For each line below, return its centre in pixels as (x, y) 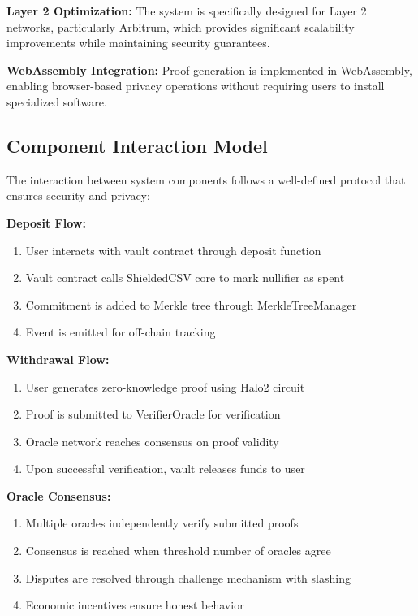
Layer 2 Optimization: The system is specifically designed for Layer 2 (187, 11)
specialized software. (57, 101)
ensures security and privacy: (78, 195)
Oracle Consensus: (59, 495)
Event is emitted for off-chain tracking (121, 332)
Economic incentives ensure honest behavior (135, 605)
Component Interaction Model (137, 145)
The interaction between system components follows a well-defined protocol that (206, 179)
